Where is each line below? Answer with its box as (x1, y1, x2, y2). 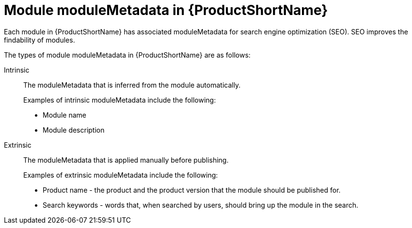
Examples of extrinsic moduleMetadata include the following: (23, 170, 218, 179)
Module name (43, 110, 86, 119)
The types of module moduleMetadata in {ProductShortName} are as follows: (4, 50, 251, 59)
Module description (43, 125, 105, 134)
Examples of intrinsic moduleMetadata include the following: (23, 95, 216, 104)
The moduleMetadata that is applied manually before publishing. (23, 155, 229, 164)
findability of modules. (4, 35, 75, 44)
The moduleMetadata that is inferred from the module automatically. (23, 80, 241, 89)
